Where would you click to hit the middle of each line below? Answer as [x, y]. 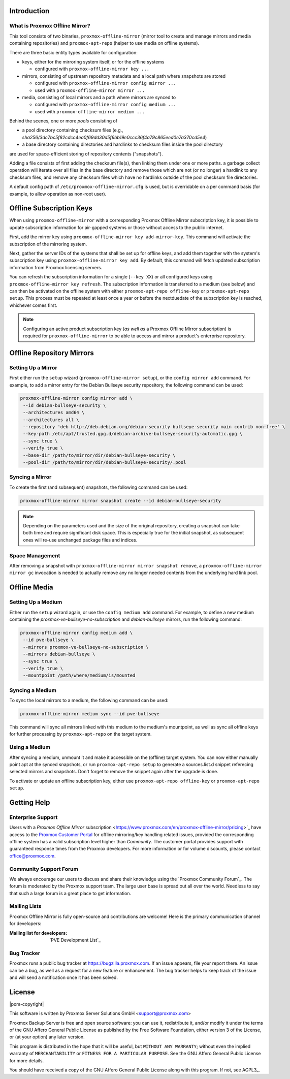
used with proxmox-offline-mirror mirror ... [90, 90]
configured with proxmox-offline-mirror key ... [92, 69]
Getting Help [30, 802]
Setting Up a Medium [36, 602]
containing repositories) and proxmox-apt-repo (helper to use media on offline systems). [104, 43]
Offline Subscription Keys [51, 208]
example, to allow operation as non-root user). [58, 194]
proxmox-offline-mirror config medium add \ [76, 633]
